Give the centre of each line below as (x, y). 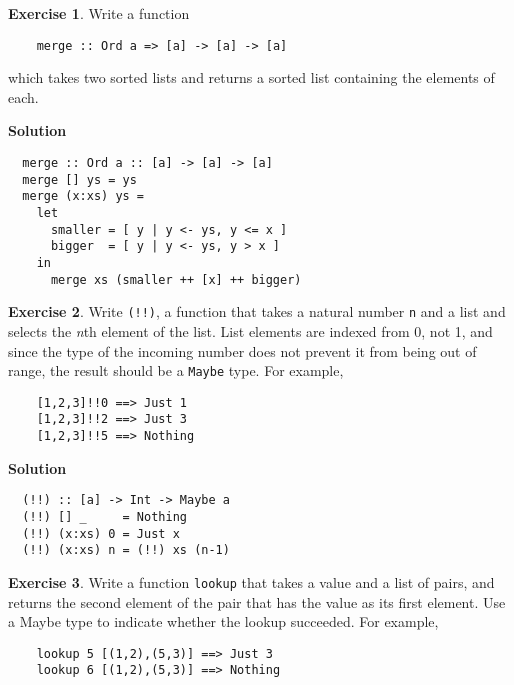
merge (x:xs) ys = (83, 196)
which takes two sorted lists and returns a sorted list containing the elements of (251, 77)
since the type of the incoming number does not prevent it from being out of (242, 350)
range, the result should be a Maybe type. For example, (176, 370)
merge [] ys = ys (79, 179)
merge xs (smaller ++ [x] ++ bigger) (176, 279)
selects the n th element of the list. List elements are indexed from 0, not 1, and (250, 330)
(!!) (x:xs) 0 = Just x (101, 533)
